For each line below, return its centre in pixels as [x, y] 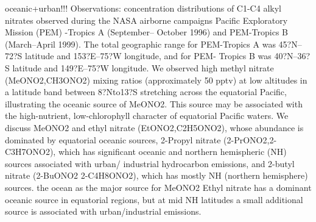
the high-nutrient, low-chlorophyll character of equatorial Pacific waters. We [147, 116]
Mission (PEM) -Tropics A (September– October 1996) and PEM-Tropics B [147, 32]
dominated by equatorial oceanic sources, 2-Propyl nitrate [113, 139]
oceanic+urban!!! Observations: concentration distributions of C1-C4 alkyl [143, 8]
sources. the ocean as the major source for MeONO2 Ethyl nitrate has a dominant [158, 187]
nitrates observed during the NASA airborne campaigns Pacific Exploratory [146, 20]
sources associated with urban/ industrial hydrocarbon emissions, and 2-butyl [150, 163]
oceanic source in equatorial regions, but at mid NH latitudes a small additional [154, 199]
